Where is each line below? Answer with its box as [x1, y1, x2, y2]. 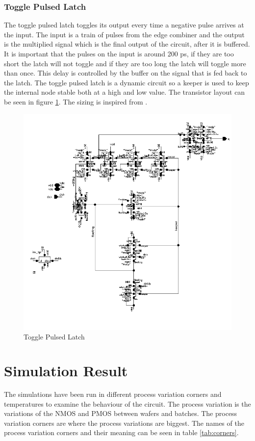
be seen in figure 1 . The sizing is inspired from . [4, 96, 148, 106]
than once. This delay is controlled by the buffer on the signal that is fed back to [4, 68, 247, 78]
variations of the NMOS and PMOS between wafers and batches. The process [4, 408, 237, 418]
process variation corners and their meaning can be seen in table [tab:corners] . [4, 427, 239, 438]
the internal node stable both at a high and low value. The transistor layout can [4, 87, 245, 97]
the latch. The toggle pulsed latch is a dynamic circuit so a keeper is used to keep [4, 77, 249, 87]
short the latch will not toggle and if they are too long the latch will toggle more [4, 58, 246, 68]
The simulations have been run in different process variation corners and [4, 389, 222, 399]
